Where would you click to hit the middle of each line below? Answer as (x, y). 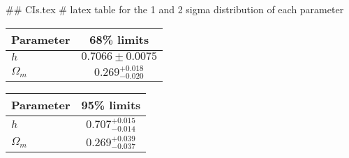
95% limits (111, 105)
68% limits (119, 39)
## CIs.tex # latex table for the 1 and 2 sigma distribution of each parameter (175, 9)
